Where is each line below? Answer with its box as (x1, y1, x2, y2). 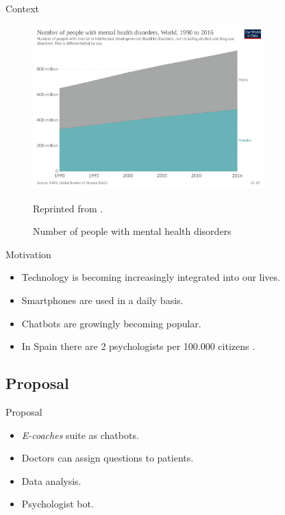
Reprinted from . (33, 201, 103, 215)
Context (5, 1, 39, 15)
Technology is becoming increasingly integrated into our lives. (21, 270, 280, 284)
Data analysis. (21, 473, 82, 488)
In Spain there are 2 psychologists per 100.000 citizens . (21, 339, 256, 353)
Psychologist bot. (21, 497, 94, 511)
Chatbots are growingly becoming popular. (21, 316, 201, 330)
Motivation (5, 247, 51, 261)
